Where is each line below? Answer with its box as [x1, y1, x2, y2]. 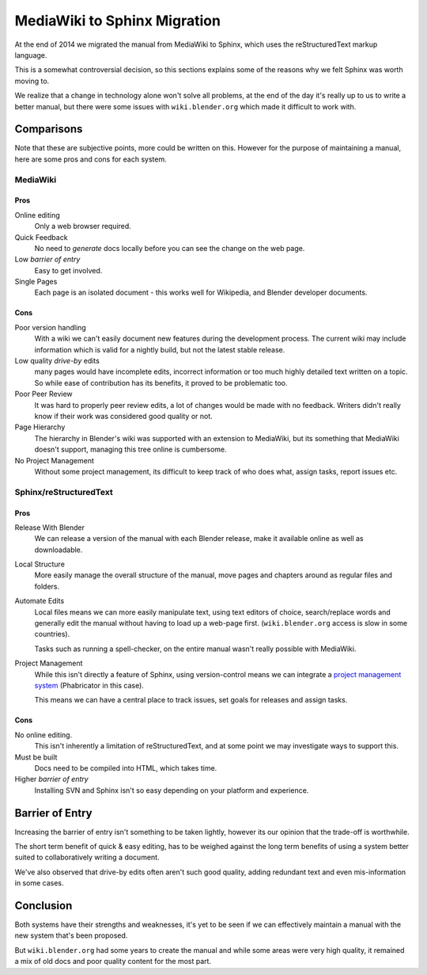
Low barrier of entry [14, 254, 81, 265]
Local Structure [14, 559, 65, 569]
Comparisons [14, 123, 83, 136]
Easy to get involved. [34, 265, 103, 275]
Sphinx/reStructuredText [14, 486, 114, 497]
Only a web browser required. [34, 222, 132, 231]
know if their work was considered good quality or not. [34, 412, 213, 421]
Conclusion [14, 899, 73, 912]
